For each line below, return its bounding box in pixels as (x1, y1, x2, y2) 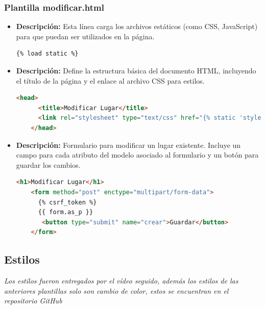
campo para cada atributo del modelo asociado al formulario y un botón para (16, 149, 259, 160)
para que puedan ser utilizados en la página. (16, 31, 155, 41)
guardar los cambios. (16, 159, 81, 170)
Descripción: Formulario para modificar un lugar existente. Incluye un (16, 139, 241, 150)
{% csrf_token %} (38, 198, 97, 206)
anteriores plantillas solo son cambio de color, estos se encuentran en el (4, 285, 229, 296)
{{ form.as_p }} (38, 209, 93, 216)
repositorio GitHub (4, 295, 62, 306)
